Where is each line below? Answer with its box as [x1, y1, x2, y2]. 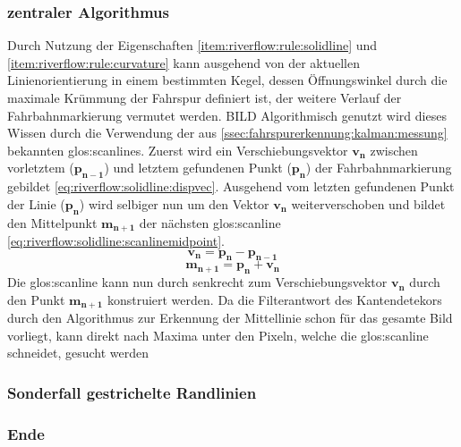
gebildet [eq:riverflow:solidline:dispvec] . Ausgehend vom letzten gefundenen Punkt [7, 177, 455, 196]
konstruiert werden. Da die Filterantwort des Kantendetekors [107, 290, 442, 308]
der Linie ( [7, 194, 65, 213]
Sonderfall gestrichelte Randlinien [7, 381, 257, 403]
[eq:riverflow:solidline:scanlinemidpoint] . [7, 232, 225, 250]
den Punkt [7, 290, 65, 308]
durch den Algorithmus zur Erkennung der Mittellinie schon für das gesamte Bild [7, 308, 453, 327]
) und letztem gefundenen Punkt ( [104, 158, 292, 177]
